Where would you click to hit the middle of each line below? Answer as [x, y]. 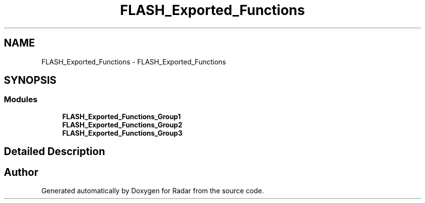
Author [21, 172]
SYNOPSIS [30, 80]
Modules [21, 100]
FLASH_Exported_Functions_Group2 [122, 125]
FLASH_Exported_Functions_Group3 [122, 133]
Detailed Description [55, 152]
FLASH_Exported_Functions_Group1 [122, 116]
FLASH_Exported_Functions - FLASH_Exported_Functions [134, 62]
